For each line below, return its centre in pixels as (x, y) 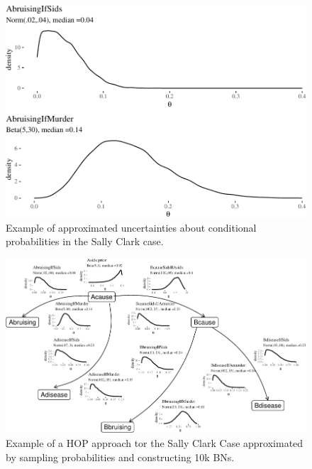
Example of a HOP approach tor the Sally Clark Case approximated (155, 442)
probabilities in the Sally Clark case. (85, 241)
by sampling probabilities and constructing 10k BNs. (120, 457)
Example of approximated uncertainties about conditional (131, 227)
